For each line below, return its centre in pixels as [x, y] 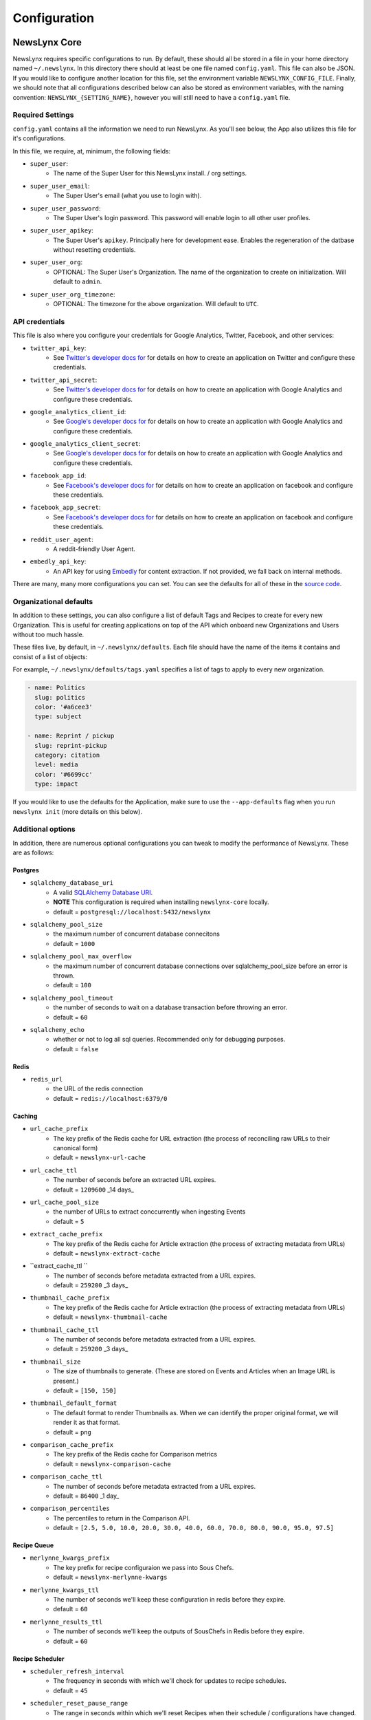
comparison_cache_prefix [71, 1444]
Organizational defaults [53, 601]
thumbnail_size [56, 1362]
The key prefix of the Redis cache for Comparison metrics [135, 1454]
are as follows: [33, 852]
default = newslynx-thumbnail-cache [110, 1317]
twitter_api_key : [58, 348]
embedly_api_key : [58, 561]
